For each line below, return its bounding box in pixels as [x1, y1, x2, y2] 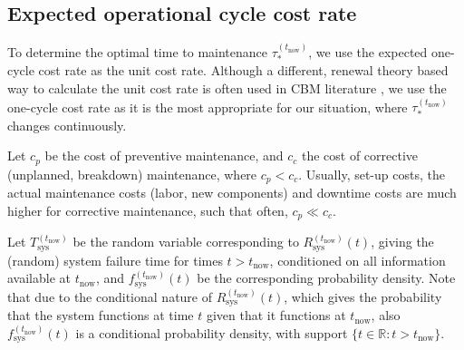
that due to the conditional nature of [7, 287, 213, 306]
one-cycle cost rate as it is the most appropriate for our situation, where [7, 97, 408, 116]
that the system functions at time [7, 306, 194, 325]
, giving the [371, 232, 434, 251]
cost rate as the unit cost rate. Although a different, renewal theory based [38, 61, 449, 80]
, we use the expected [308, 43, 428, 62]
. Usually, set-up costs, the [298, 164, 445, 183]
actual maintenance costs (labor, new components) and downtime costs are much [7, 183, 457, 202]
